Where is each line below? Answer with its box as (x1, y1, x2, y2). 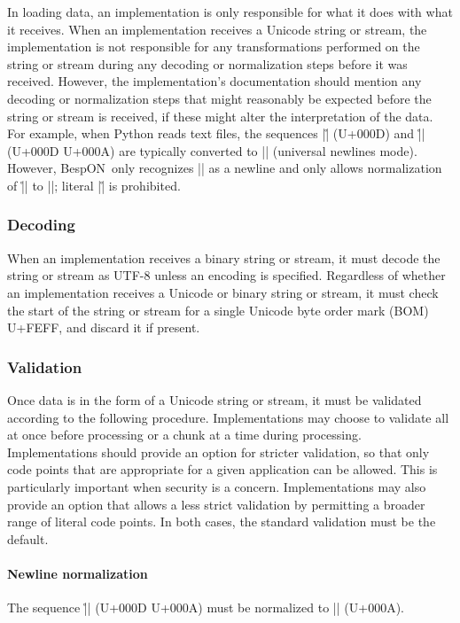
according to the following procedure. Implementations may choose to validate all (7, 408, 449, 426)
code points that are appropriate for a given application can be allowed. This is (7, 460, 438, 479)
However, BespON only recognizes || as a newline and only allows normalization (7, 159, 442, 177)
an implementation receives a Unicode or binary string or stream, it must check (7, 283, 439, 301)
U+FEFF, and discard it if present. (7, 318, 200, 337)
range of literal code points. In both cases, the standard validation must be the (7, 512, 436, 531)
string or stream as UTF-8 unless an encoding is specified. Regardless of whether (7, 266, 446, 284)
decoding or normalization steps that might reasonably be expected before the (7, 89, 432, 107)
